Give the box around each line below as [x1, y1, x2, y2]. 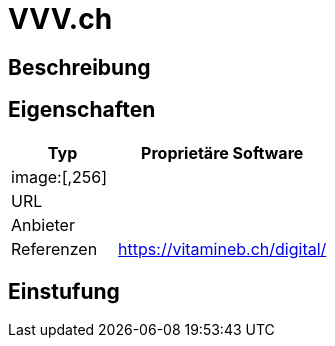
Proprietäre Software [141, 142, 304, 163]
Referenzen [11, 238, 98, 259]
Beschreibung [8, 54, 151, 80]
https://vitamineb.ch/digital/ [118, 238, 327, 259]
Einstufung [8, 279, 120, 305]
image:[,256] [11, 166, 108, 187]
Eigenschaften [8, 97, 156, 123]
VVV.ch [8, 2, 113, 36]
